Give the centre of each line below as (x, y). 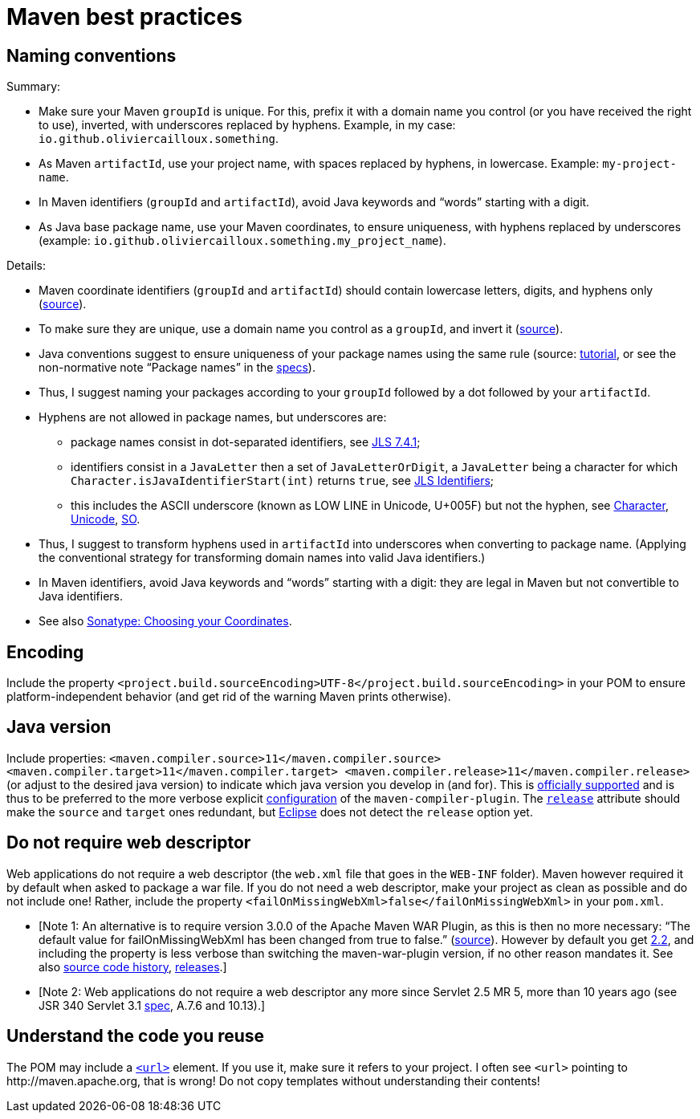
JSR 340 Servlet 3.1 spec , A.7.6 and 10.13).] (152, 1005)
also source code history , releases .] (133, 966)
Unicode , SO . (106, 519)
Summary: (34, 87)
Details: (26, 266)
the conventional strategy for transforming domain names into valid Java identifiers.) (262, 558)
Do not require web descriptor (129, 843)
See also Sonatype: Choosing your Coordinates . (165, 621)
